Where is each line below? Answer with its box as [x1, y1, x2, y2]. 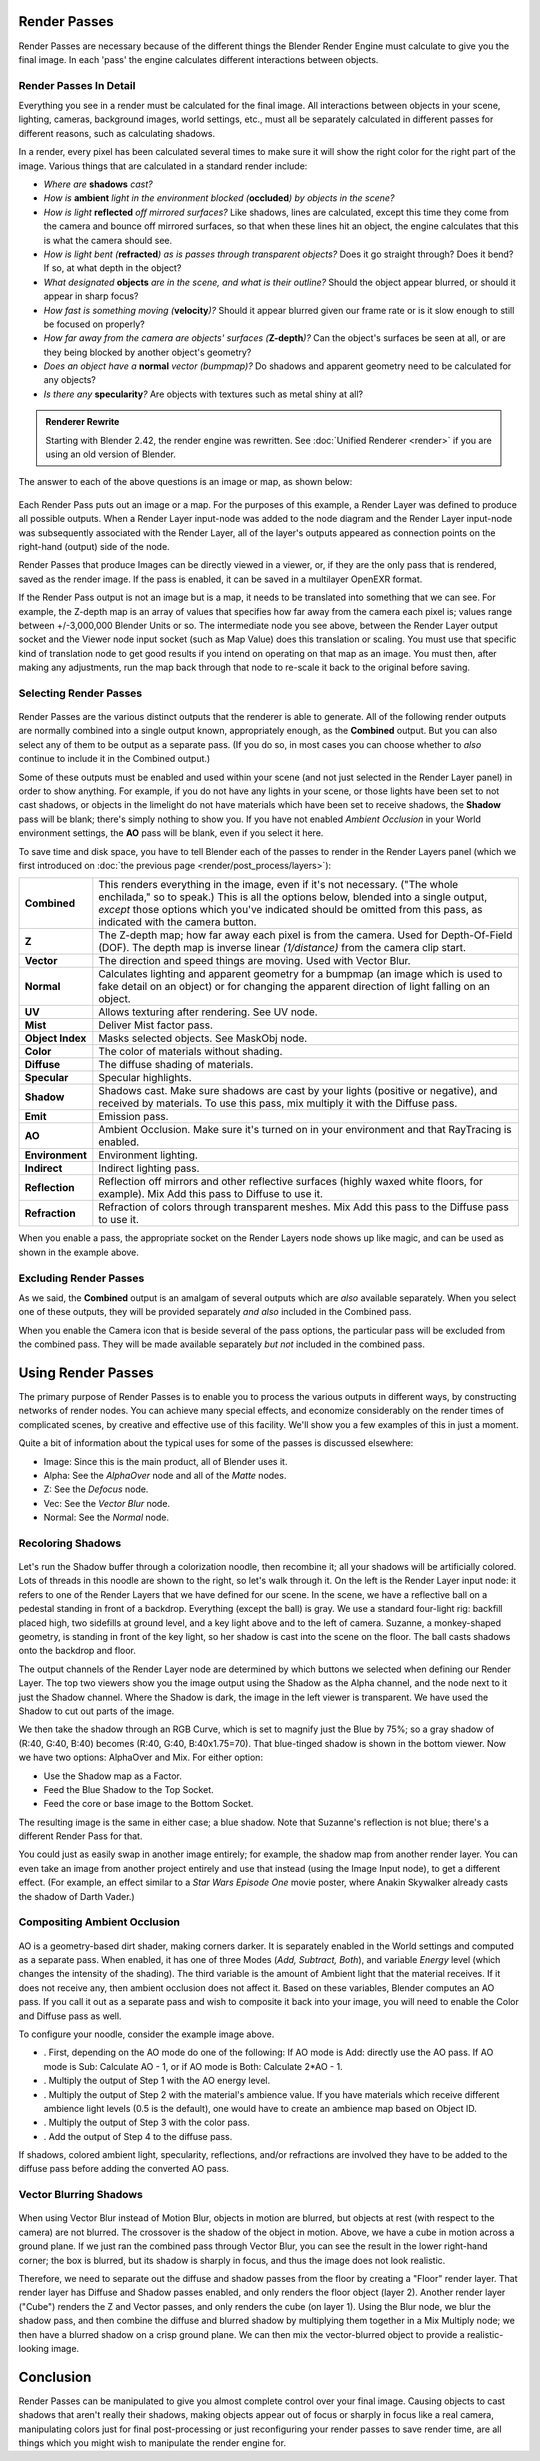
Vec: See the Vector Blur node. [43, 1497, 170, 1509]
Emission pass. [98, 1110, 169, 1124]
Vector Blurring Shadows [18, 2188, 144, 2202]
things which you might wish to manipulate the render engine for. [18, 2437, 287, 2449]
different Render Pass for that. [18, 1830, 143, 1842]
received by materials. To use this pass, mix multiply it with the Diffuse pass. [98, 1096, 458, 1110]
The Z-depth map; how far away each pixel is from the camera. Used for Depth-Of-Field [98, 928, 513, 942]
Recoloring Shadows [18, 1536, 122, 1550]
